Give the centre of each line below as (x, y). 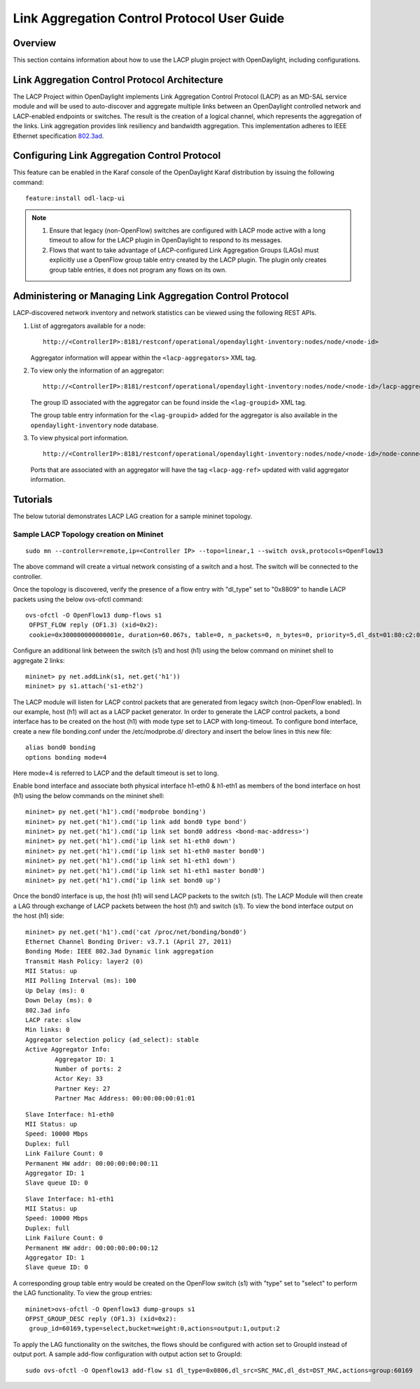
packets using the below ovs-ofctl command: (78, 599)
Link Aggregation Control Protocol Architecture (118, 79)
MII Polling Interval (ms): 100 (81, 981)
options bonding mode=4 (66, 757)
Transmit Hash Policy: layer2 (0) (84, 961)
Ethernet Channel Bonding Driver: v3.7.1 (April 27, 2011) (129, 941)
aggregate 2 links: (39, 660)
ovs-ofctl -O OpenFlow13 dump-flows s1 (94, 615)
